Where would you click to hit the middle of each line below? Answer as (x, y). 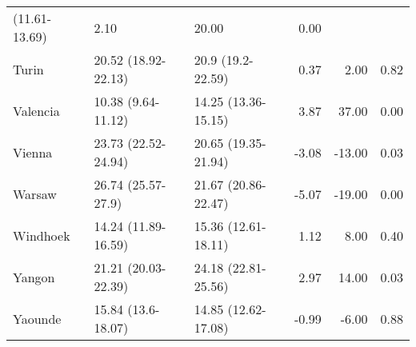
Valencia (36, 110)
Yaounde (37, 318)
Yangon (34, 277)
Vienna (33, 152)
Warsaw (35, 193)
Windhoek (42, 235)
